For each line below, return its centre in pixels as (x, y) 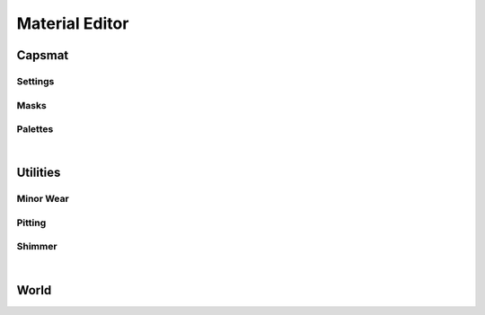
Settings (35, 81)
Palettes (35, 129)
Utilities (39, 173)
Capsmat (43, 55)
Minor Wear (43, 199)
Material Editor (73, 23)
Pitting (31, 223)
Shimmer (37, 247)
